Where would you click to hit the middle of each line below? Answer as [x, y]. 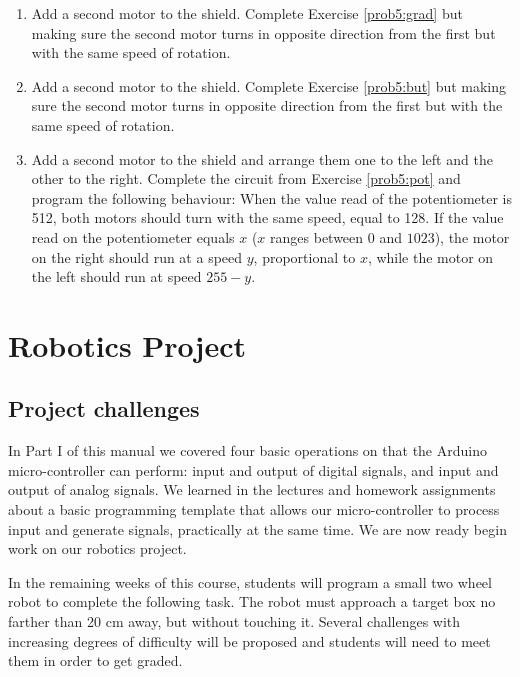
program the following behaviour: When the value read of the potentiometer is [271, 197]
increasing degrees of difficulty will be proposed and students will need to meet [249, 640]
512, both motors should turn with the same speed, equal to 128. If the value [267, 217]
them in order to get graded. [95, 660]
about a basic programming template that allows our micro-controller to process [254, 509]
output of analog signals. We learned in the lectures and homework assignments [252, 489]
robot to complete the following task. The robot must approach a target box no [252, 601]
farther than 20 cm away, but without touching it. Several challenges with [234, 621]
